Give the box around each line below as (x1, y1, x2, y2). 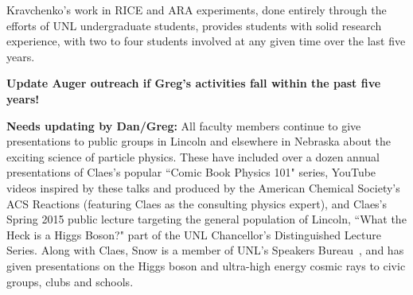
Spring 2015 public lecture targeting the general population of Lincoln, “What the (6, 211, 407, 227)
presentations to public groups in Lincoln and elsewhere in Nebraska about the (6, 133, 391, 149)
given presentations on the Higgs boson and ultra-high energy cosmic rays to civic (6, 257, 406, 274)
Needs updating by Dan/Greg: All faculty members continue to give (6, 117, 361, 134)
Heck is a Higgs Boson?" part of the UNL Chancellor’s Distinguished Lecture (6, 226, 381, 243)
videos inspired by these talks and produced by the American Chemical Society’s (6, 179, 400, 196)
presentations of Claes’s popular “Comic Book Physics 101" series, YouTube (6, 164, 376, 180)
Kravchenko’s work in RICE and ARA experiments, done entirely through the (6, 2, 387, 17)
